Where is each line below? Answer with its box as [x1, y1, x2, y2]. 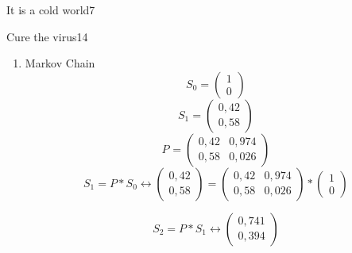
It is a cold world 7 [6, 2, 95, 17]
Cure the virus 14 [6, 28, 88, 44]
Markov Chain [25, 55, 95, 71]
